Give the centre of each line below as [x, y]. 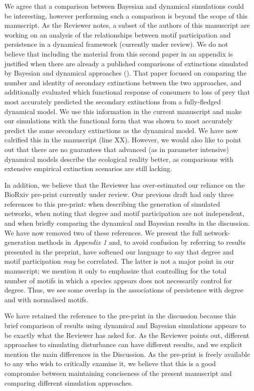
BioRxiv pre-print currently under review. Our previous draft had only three [119, 194]
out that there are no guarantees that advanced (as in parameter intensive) [117, 149]
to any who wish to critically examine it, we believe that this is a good [110, 363]
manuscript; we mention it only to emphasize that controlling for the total [116, 271]
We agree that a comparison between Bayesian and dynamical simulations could [124, 6]
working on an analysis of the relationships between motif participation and [118, 34]
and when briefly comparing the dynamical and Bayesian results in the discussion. [127, 223]
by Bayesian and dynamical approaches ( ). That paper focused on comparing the [126, 73]
